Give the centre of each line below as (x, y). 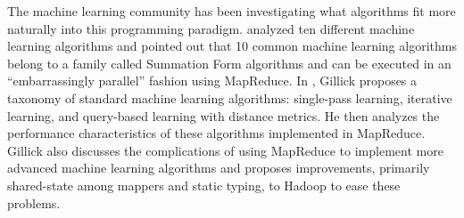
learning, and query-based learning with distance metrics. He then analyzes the (224, 115)
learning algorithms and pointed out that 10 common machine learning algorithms (232, 46)
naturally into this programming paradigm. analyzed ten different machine (211, 28)
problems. (34, 202)
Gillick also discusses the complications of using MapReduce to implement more (225, 150)
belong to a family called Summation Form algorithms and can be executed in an (229, 63)
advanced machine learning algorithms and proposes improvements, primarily (219, 168)
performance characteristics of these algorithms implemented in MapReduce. (216, 133)
